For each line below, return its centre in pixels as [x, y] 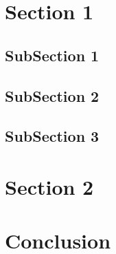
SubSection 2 [52, 95]
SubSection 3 [52, 136]
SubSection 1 [52, 55]
